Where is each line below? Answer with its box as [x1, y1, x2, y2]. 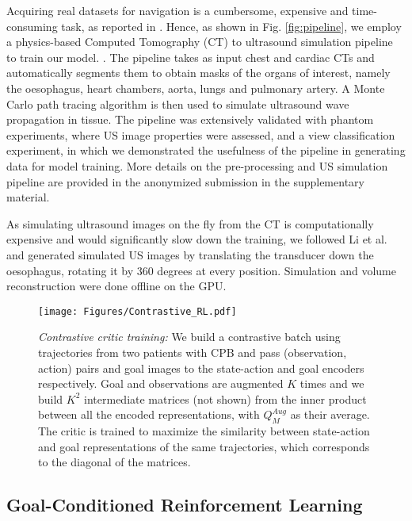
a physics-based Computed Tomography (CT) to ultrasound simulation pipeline [6, 33, 393, 50]
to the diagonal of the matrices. [38, 454, 191, 470]
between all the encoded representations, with [38, 406, 260, 423]
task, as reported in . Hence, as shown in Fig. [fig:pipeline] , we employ [61, 17, 402, 34]
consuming [6, 17, 58, 34]
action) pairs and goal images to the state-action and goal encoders [38, 359, 364, 376]
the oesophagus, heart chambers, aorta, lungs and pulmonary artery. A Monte [6, 79, 385, 96]
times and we [299, 375, 364, 392]
